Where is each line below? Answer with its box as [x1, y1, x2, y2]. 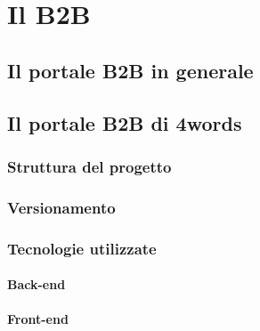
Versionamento [7, 196, 116, 218]
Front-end [7, 310, 69, 328]
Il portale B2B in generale [7, 56, 254, 84]
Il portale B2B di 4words [7, 109, 242, 136]
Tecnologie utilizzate [7, 237, 157, 259]
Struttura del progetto [7, 155, 172, 177]
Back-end [7, 275, 66, 294]
